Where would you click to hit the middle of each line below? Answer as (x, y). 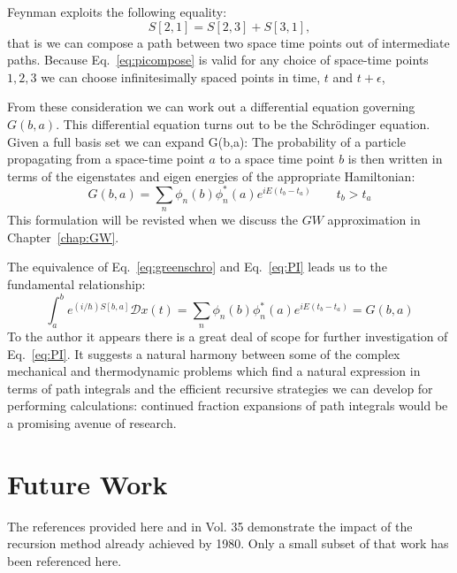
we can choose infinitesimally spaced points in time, (181, 76)
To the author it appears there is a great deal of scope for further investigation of (228, 336)
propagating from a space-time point (106, 159)
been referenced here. (65, 560)
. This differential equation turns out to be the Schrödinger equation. (243, 123)
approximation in (374, 220)
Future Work (88, 483)
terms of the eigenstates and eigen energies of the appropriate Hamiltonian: (211, 176)
